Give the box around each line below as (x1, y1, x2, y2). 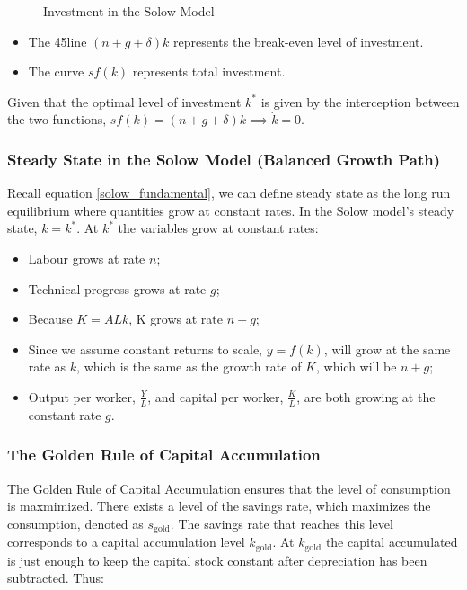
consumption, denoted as (7, 514, 144, 532)
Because (28, 309, 73, 328)
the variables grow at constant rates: (118, 219, 319, 237)
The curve (28, 62, 84, 81)
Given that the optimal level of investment (7, 92, 242, 111)
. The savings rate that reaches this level (170, 514, 393, 532)
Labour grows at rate (28, 248, 145, 267)
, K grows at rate (128, 309, 223, 328)
